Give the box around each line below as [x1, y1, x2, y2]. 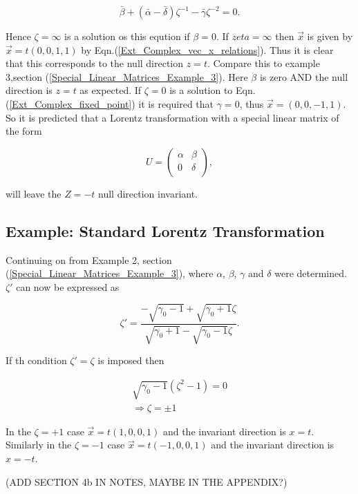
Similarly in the [6, 437, 72, 452]
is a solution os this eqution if [64, 29, 190, 43]
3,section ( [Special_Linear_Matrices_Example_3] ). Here [6, 69, 248, 84]
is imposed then [97, 353, 164, 368]
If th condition [6, 353, 67, 368]
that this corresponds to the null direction [6, 56, 184, 70]
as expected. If [79, 83, 142, 97]
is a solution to [169, 83, 233, 97]
